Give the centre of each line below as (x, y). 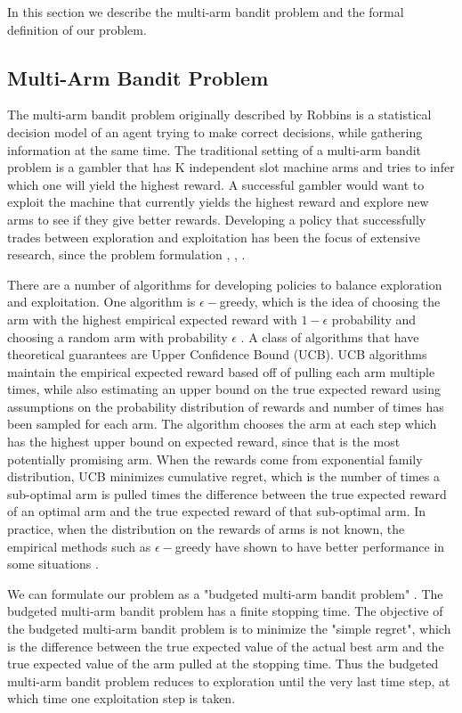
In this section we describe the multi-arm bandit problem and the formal (206, 12)
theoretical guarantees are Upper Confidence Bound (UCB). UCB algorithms (217, 354)
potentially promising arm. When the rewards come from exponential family (215, 459)
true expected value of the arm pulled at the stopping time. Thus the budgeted (223, 664)
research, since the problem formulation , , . (126, 254)
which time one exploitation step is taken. (122, 698)
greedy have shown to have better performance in (310, 546)
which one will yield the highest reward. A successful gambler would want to (216, 184)
